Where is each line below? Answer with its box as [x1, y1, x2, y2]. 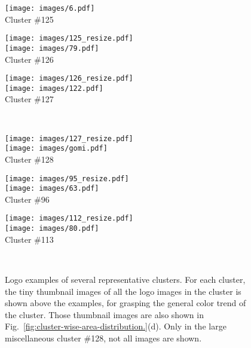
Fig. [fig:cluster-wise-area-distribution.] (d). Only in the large [5, 320, 226, 332]
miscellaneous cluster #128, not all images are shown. [5, 331, 202, 344]
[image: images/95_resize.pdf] [5, 174, 129, 183]
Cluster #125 [5, 13, 54, 25]
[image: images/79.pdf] [5, 44, 99, 53]
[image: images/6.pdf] [5, 4, 95, 13]
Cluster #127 [5, 93, 54, 105]
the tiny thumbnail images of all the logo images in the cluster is [5, 285, 241, 297]
